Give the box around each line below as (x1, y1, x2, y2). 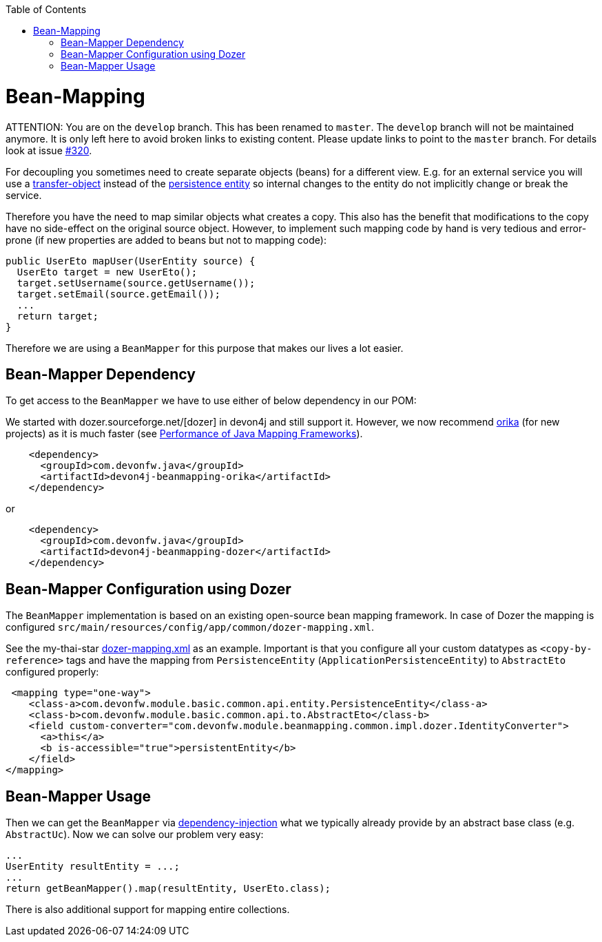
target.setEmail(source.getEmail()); (17, 288, 220, 300)
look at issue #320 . (6, 144, 92, 156)
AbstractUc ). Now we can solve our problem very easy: (6, 828, 264, 841)
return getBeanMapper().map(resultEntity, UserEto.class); (6, 883, 331, 894)
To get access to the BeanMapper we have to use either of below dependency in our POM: (6, 395, 417, 407)
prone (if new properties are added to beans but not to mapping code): (6, 233, 326, 246)
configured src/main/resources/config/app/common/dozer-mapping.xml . (6, 621, 375, 634)
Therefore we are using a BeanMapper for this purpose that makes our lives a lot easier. (6, 342, 404, 354)
